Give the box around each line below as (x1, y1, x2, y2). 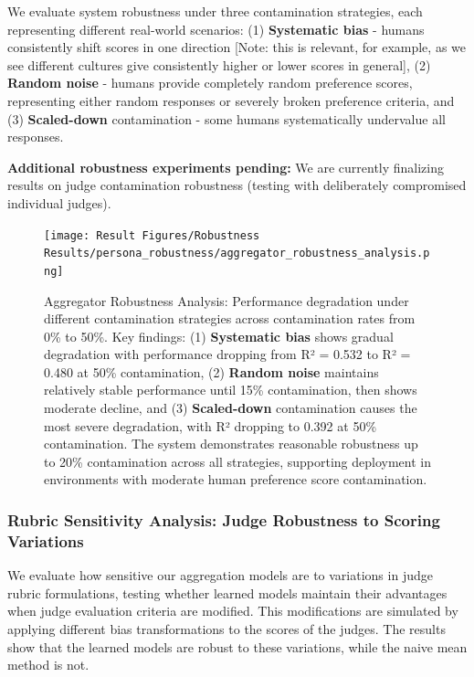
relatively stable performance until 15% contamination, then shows (44, 380, 417, 399)
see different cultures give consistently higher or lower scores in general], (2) (7, 55, 431, 74)
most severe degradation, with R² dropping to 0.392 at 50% (44, 416, 377, 435)
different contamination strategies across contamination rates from (44, 309, 416, 328)
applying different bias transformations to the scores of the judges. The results (7, 619, 446, 638)
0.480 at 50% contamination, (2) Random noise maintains (44, 362, 379, 381)
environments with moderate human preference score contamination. (44, 470, 427, 489)
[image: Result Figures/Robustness (44, 228, 260, 242)
